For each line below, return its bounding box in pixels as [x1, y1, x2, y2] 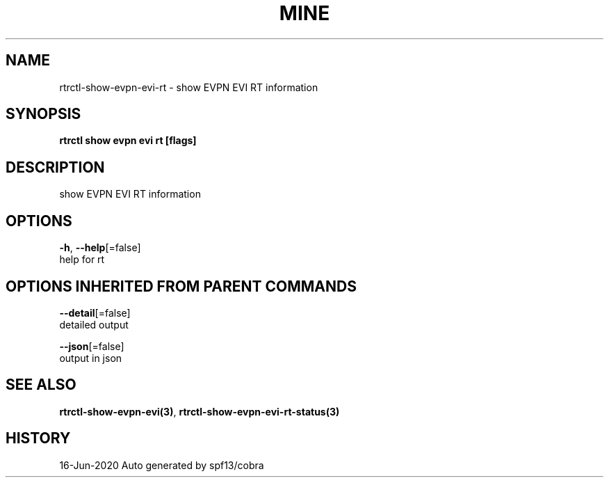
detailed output [59, 318, 129, 331]
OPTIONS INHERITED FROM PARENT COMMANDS [6, 277, 357, 295]
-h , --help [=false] [59, 241, 141, 254]
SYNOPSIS [6, 105, 81, 123]
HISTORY [6, 429, 71, 448]
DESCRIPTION [6, 158, 105, 176]
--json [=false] [59, 340, 124, 352]
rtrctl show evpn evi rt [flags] [59, 134, 197, 147]
